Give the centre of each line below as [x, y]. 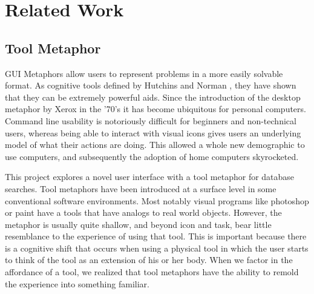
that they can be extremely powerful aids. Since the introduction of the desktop [153, 97]
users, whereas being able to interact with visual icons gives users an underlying [153, 132]
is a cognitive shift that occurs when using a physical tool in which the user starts [157, 248]
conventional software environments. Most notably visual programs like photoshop [157, 200]
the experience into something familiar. [77, 283]
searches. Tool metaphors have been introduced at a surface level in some [141, 188]
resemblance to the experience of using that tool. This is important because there [156, 236]
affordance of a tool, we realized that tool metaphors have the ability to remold [152, 272]
